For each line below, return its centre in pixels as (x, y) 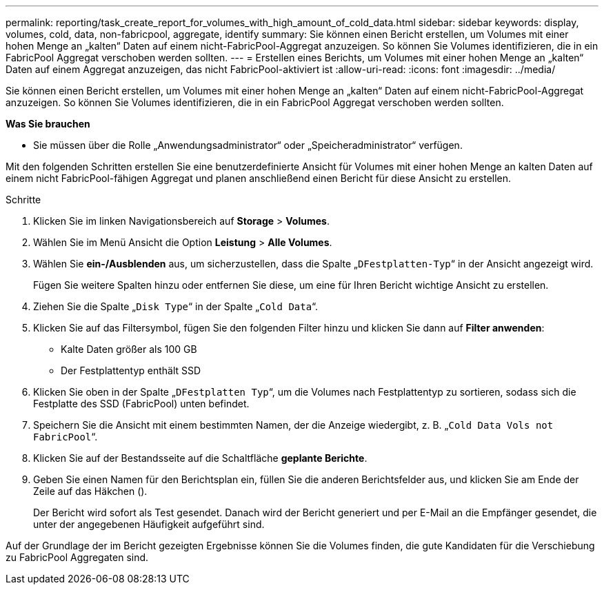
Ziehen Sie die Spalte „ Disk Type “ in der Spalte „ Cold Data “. (176, 306)
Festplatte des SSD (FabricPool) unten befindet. (141, 404)
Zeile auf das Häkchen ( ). (90, 491)
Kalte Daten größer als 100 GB (129, 349)
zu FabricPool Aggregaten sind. (77, 557)
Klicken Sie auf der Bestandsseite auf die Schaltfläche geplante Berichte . (200, 458)
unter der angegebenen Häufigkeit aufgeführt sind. (149, 524)
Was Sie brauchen (48, 124)
